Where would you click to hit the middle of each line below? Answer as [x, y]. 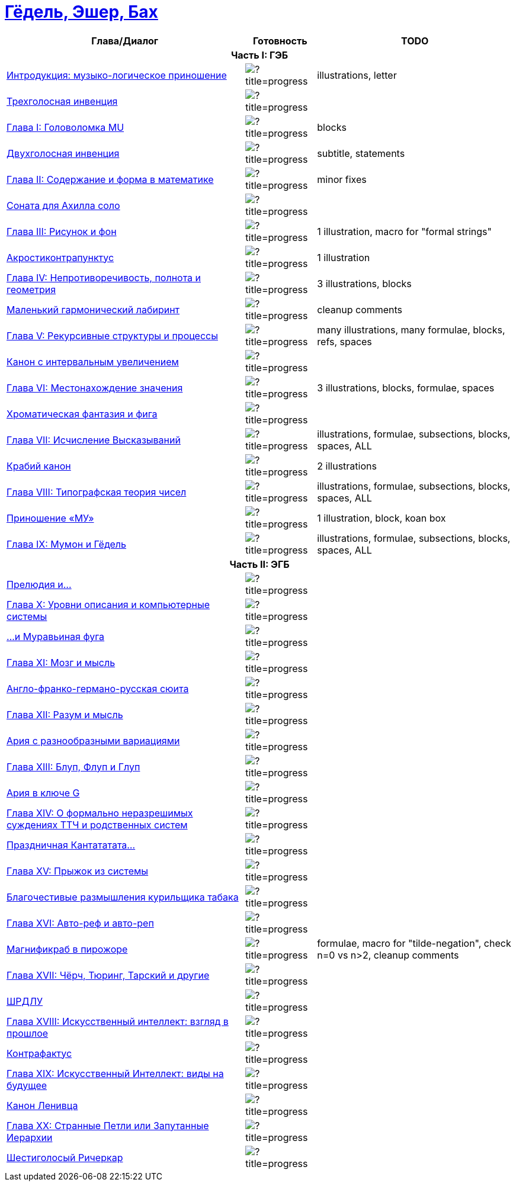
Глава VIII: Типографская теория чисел [97, 492]
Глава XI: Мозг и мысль [61, 662]
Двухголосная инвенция [63, 153]
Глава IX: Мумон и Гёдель [66, 544]
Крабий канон [39, 466]
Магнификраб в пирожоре [67, 949]
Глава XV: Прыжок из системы [78, 871]
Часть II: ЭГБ [259, 564]
